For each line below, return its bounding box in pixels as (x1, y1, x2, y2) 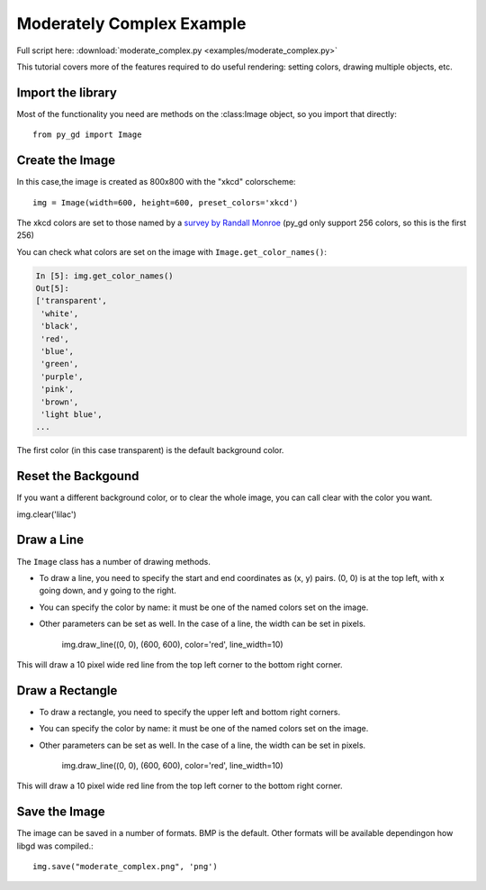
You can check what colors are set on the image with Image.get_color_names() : (16, 246, 328, 257)
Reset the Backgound (16, 468, 139, 484)
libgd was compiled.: (16, 840, 94, 851)
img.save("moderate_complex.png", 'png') (32, 861, 218, 872)
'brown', (40, 396, 79, 407)
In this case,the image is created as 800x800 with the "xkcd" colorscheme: (16, 177, 296, 187)
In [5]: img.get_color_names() (35, 270, 175, 281)
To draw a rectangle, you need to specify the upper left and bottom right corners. (39, 706, 341, 717)
